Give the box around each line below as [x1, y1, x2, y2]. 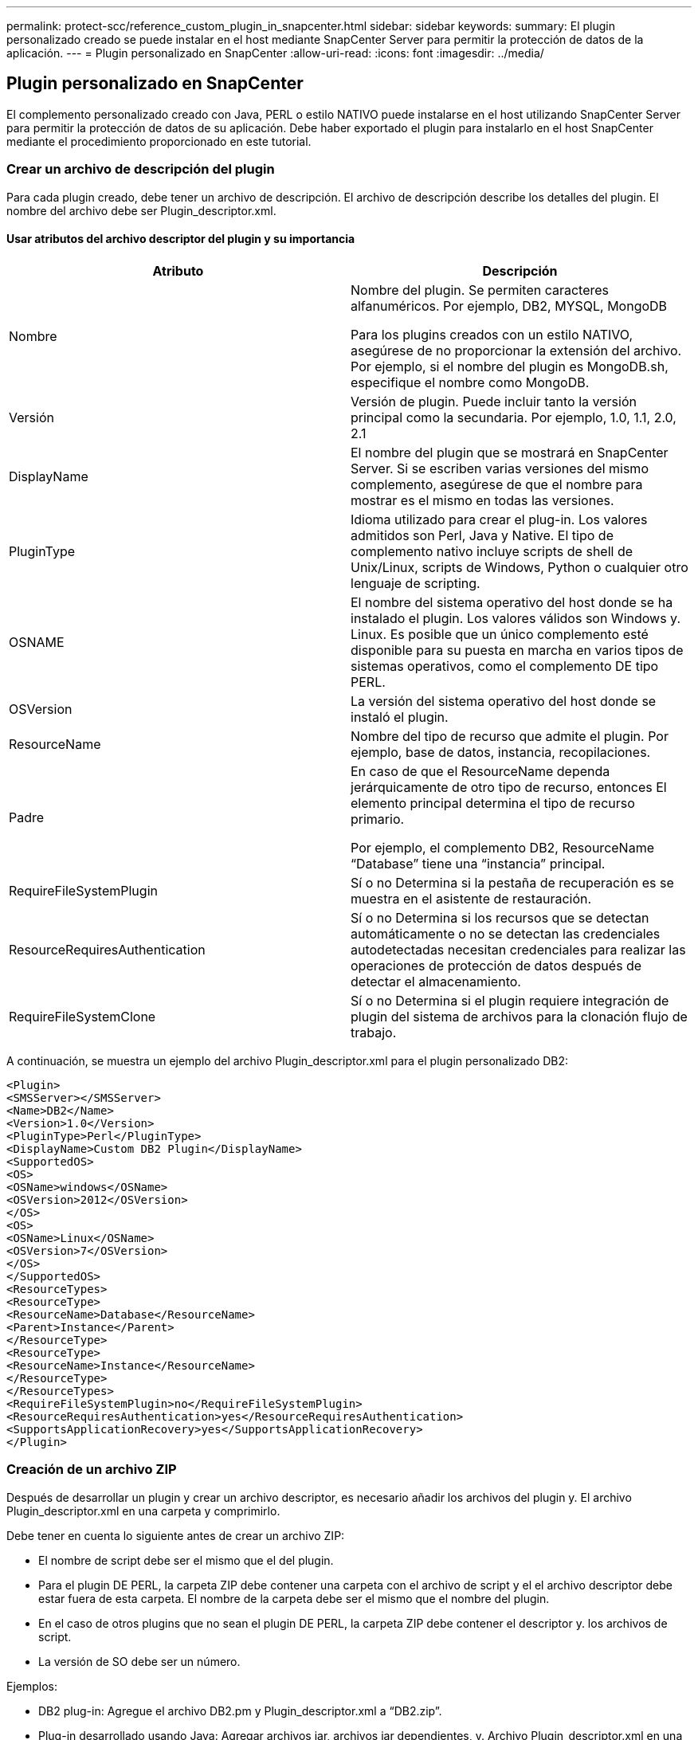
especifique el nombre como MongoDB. [351, 374, 590, 390]
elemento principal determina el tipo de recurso [351, 794, 635, 811]
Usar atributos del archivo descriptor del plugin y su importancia [6, 232, 355, 246]
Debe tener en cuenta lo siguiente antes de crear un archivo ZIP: [6, 1528, 345, 1542]
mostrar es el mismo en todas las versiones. [351, 492, 614, 508]
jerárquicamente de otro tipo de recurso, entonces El [351, 778, 667, 795]
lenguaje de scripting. [351, 574, 480, 591]
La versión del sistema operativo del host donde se [351, 692, 657, 709]
